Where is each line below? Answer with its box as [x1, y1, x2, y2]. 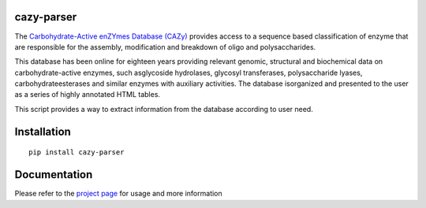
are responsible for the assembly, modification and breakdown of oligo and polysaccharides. [14, 42, 316, 51]
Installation [14, 124, 71, 138]
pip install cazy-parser [28, 148, 125, 157]
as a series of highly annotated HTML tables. [14, 90, 161, 99]
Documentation [14, 168, 93, 181]
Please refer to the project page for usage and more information [14, 189, 222, 199]
